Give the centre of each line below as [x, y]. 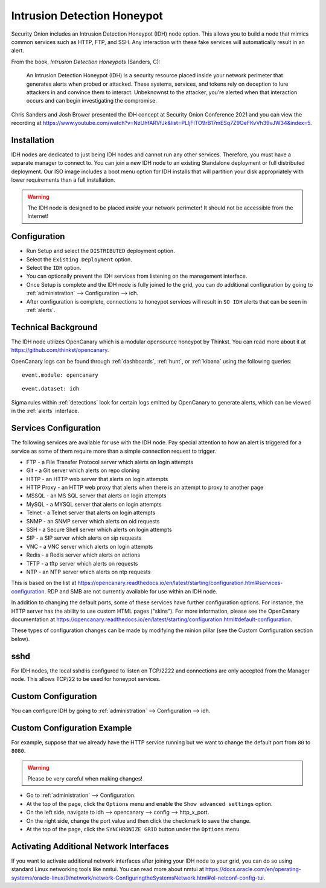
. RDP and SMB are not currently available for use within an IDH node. [131, 591]
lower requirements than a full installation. [63, 180]
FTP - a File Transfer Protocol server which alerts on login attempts [110, 462]
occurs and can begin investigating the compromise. [91, 101]
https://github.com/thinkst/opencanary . [60, 350]
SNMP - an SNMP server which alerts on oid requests [93, 521]
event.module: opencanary [60, 375]
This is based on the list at [44, 583]
